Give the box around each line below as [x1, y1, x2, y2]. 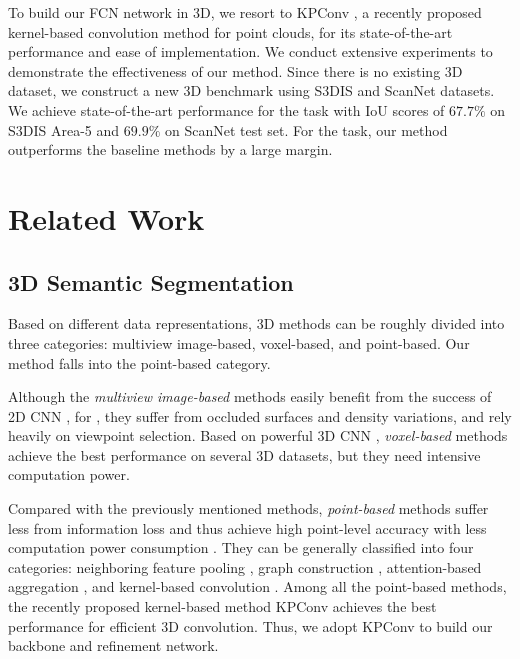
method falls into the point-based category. [8, 352, 271, 373]
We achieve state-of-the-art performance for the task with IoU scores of [8, 99, 445, 120]
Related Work [8, 197, 205, 238]
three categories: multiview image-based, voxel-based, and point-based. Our [8, 332, 470, 353]
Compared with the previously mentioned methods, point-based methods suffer [8, 498, 489, 519]
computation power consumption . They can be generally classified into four [8, 537, 474, 558]
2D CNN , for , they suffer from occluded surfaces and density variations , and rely [8, 405, 512, 426]
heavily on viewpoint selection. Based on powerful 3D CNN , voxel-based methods [8, 425, 508, 446]
